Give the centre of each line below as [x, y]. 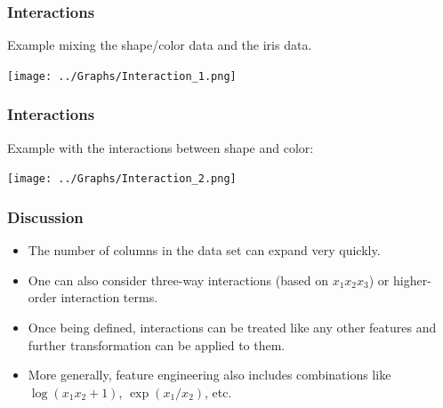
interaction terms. [109, 297]
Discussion [45, 216]
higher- [412, 280]
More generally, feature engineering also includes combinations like [209, 375]
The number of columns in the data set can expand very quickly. [204, 250]
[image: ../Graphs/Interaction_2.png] [122, 179]
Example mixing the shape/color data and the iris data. [160, 45]
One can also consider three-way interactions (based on [178, 280]
